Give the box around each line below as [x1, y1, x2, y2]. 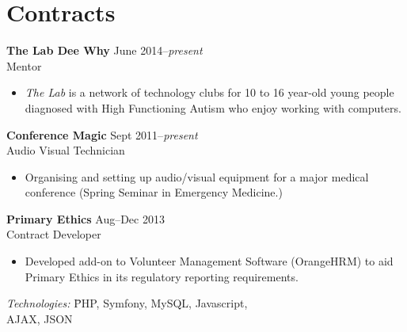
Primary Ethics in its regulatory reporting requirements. [25, 268, 299, 284]
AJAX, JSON [6, 310, 73, 326]
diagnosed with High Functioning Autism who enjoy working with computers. [25, 99, 401, 116]
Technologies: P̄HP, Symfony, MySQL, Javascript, [6, 295, 248, 311]
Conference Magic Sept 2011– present [6, 126, 198, 143]
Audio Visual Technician [6, 142, 125, 158]
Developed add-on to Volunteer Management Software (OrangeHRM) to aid [25, 253, 394, 269]
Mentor [6, 57, 42, 74]
